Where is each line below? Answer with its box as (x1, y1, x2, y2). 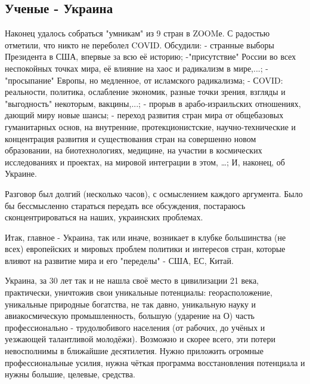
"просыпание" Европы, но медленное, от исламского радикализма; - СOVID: (5, 73, 283, 86)
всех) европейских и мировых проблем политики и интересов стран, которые (5, 242, 286, 255)
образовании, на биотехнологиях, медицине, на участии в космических (5, 144, 262, 156)
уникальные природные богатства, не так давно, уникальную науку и (5, 297, 256, 310)
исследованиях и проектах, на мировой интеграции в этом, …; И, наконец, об (5, 155, 285, 168)
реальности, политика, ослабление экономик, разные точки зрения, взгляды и (5, 85, 286, 98)
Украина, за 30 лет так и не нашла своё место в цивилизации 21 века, (5, 274, 259, 287)
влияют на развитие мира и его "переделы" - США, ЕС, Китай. (5, 254, 234, 266)
